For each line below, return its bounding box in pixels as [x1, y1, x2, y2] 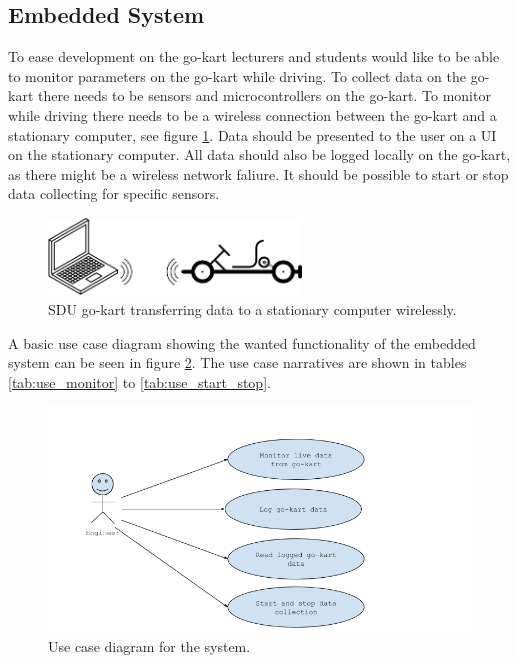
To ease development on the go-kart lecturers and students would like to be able [8, 46, 500, 67]
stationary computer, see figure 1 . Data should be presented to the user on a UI [8, 124, 497, 145]
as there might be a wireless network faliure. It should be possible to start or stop [8, 163, 509, 184]
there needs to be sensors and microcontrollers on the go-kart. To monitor [37, 85, 491, 106]
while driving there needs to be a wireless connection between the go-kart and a [8, 104, 497, 125]
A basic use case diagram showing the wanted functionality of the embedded [8, 332, 476, 353]
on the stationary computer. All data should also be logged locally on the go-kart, [8, 144, 511, 165]
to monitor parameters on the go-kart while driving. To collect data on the [8, 65, 466, 86]
